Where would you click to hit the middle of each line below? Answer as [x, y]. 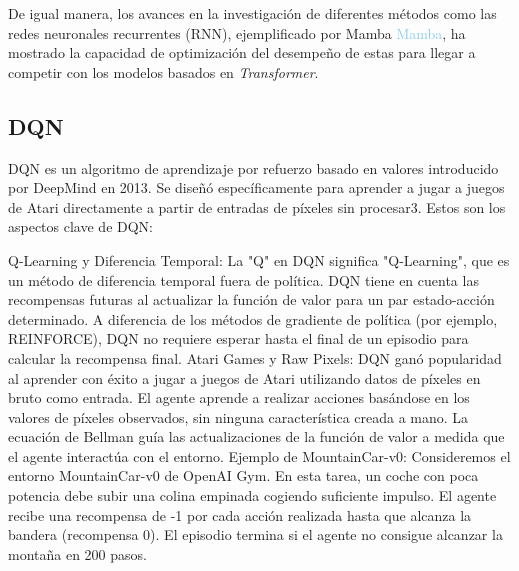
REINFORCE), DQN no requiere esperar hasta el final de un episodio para [238, 338]
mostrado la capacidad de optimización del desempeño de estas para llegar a [242, 52]
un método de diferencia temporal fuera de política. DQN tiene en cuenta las [243, 279]
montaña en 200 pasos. [77, 553]
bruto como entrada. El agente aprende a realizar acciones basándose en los [239, 397]
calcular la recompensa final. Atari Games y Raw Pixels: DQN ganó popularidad [255, 357]
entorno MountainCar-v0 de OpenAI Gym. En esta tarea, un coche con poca [243, 475]
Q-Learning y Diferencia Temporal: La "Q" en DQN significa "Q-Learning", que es [259, 259]
